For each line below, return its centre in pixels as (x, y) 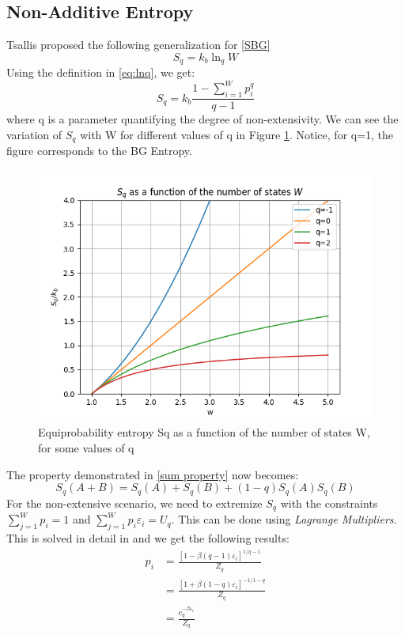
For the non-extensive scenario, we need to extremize (134, 503)
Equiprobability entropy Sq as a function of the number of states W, (204, 432)
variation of (34, 134)
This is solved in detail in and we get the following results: (148, 537)
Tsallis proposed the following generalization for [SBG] (138, 45)
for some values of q (86, 448)
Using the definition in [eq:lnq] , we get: (101, 72)
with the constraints (329, 503)
